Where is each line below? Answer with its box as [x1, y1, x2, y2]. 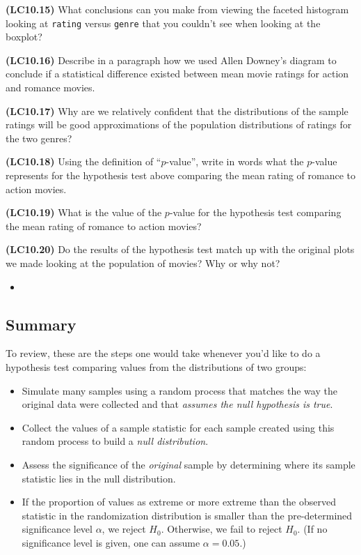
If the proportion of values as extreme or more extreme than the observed [22, 494, 336, 509]
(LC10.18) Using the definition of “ [6, 154, 161, 169]
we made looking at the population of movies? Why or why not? [6, 255, 280, 270]
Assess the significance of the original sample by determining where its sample [22, 457, 355, 471]
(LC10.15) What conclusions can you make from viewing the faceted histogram [6, 2, 349, 16]
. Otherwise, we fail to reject [161, 522, 282, 536]
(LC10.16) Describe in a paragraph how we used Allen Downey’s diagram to [6, 52, 337, 67]
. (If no [297, 522, 328, 536]
